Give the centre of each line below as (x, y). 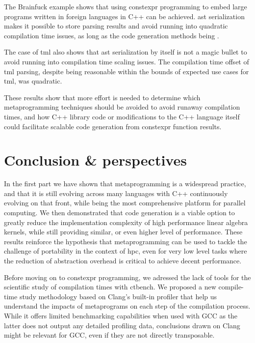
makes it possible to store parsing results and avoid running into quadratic (116, 26)
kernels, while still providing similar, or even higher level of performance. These (123, 232)
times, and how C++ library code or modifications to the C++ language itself (122, 116)
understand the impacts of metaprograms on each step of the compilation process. (127, 306)
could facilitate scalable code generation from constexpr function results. (113, 126)
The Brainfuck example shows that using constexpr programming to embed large (126, 6)
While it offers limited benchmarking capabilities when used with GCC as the (121, 315)
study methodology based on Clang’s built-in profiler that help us (118, 296)
